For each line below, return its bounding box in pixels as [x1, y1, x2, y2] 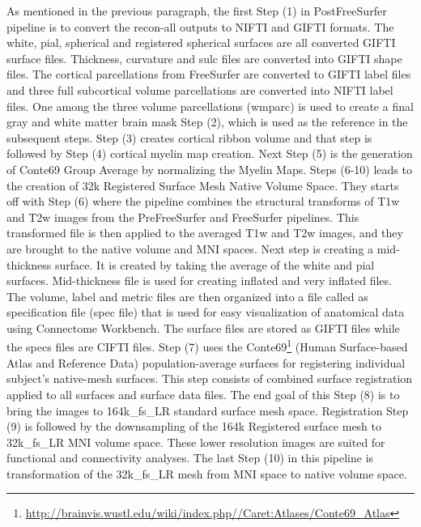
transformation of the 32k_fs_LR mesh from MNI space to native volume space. [6, 465, 407, 482]
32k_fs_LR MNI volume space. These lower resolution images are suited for [6, 433, 385, 450]
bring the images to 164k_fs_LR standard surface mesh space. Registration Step [6, 402, 409, 419]
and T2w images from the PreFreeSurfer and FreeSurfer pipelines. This [6, 208, 359, 225]
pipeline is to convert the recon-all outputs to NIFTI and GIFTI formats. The [6, 18, 394, 35]
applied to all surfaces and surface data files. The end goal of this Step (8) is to [6, 385, 400, 402]
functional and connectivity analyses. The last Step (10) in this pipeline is [6, 449, 374, 466]
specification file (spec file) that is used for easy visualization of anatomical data [6, 304, 405, 321]
